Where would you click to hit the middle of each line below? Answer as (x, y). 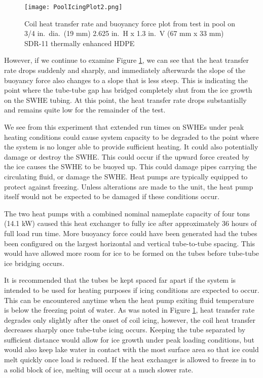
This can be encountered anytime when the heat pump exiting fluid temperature (129, 300)
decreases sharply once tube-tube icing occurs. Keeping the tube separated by (125, 330)
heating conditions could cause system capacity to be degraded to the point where (131, 137)
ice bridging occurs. (34, 263)
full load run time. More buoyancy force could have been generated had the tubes (131, 233)
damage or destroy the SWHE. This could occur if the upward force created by (127, 156)
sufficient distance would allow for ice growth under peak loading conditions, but (129, 339)
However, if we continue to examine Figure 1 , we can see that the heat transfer (127, 60)
